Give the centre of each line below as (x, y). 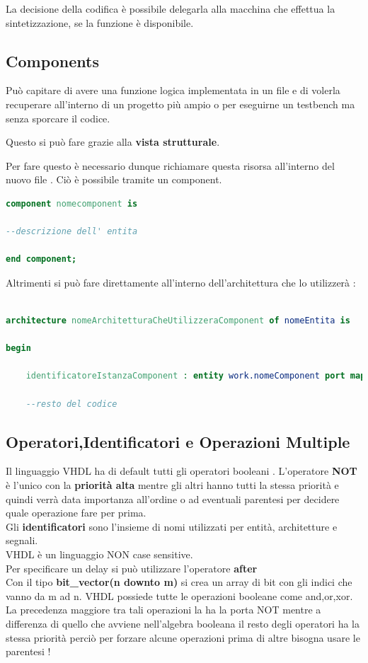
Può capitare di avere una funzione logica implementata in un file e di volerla (173, 90)
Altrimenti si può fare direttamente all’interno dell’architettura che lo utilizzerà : (181, 282)
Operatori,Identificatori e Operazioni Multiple (178, 441)
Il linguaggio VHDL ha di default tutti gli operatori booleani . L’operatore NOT (182, 471)
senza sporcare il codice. (58, 118)
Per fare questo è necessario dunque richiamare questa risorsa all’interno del (170, 165)
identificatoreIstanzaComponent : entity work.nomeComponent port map (196, 376)
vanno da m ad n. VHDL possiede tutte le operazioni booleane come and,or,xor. (179, 595)
